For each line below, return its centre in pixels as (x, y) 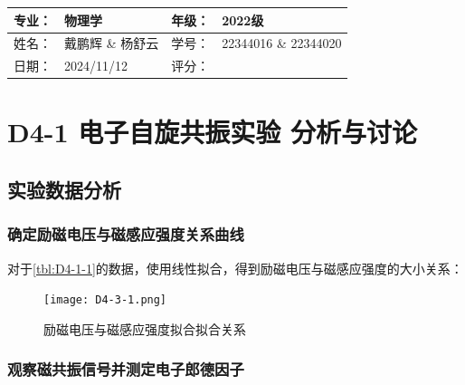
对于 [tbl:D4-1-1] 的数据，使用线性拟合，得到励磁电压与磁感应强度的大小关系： (235, 268)
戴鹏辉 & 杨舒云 (112, 43)
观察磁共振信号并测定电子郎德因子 (126, 369)
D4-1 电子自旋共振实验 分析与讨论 (213, 132)
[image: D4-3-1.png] (105, 300)
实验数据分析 (64, 190)
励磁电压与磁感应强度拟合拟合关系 (145, 328)
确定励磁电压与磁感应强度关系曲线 (126, 234)
